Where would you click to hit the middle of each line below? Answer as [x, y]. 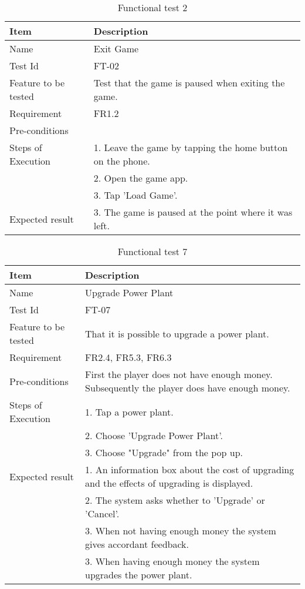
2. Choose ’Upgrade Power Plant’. [154, 435]
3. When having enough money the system [172, 561]
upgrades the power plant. [138, 575]
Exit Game [116, 48]
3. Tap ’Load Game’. [135, 195]
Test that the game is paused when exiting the [189, 83]
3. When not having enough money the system [180, 531]
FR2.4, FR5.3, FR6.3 [128, 357]
